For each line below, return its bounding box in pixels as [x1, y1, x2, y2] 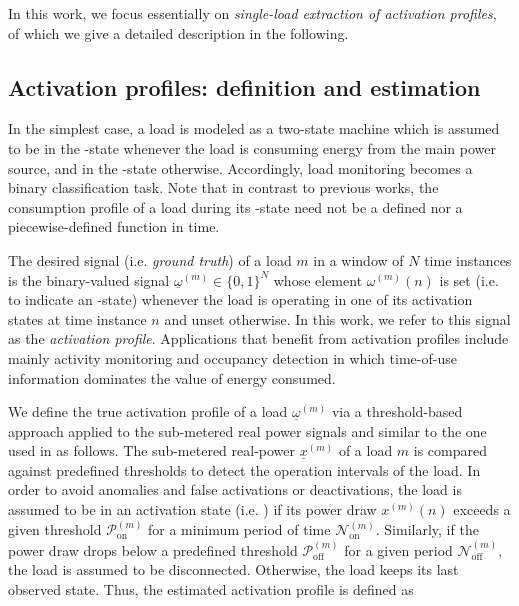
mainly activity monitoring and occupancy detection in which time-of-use [8, 347, 457, 368]
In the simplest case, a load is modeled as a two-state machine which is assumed [8, 118, 500, 139]
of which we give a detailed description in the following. [8, 22, 349, 43]
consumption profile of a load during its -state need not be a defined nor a [8, 196, 463, 217]
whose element [273, 269, 363, 290]
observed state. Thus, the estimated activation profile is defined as [8, 578, 414, 599]
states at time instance [8, 308, 147, 329]
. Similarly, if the [375, 519, 479, 540]
